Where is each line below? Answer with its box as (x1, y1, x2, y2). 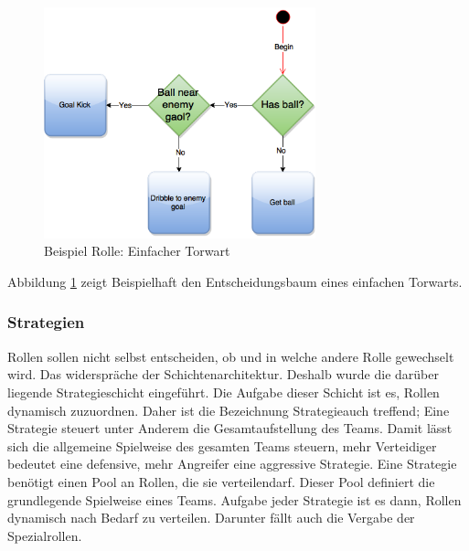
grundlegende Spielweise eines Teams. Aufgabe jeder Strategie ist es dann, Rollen (7, 490, 462, 509)
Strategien (7, 311, 85, 334)
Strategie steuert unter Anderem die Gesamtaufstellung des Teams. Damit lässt (7, 419, 453, 438)
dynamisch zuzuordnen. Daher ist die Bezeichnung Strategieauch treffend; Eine (7, 400, 450, 419)
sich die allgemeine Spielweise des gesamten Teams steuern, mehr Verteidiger (7, 436, 437, 455)
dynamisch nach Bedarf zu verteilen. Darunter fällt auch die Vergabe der (7, 508, 415, 527)
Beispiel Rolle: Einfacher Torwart (44, 241, 230, 260)
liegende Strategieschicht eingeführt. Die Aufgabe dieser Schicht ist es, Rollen (7, 382, 440, 401)
